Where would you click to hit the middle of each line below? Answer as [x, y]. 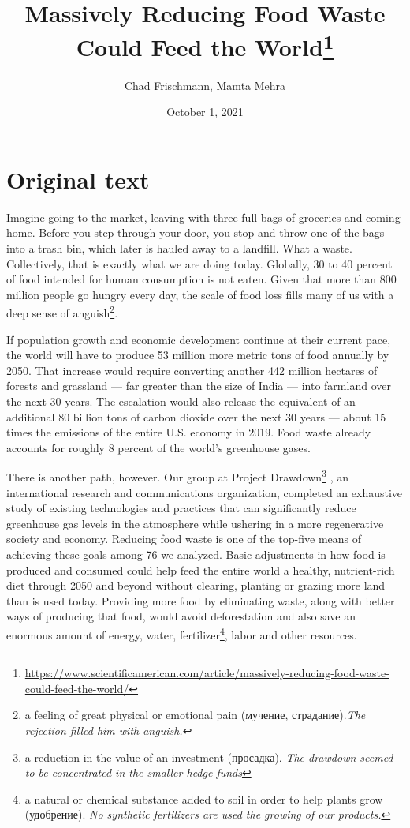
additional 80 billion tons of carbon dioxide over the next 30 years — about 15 [196, 416]
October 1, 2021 [205, 112]
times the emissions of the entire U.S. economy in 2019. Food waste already [189, 432]
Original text [78, 179]
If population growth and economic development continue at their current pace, [199, 339]
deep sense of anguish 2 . [62, 311]
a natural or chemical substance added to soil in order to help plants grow [204, 798]
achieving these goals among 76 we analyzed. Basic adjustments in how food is [196, 554]
